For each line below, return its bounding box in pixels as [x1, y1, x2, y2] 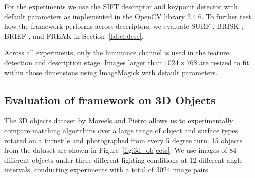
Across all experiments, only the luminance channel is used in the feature [4, 47, 229, 58]
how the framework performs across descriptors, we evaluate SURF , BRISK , [4, 21, 243, 31]
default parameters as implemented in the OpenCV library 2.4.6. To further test [4, 11, 251, 21]
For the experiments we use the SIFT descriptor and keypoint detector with [4, 1, 238, 11]
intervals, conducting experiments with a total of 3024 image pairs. [4, 164, 210, 175]
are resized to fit [199, 57, 249, 67]
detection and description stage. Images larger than [4, 57, 162, 67]
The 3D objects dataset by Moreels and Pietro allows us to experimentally [4, 115, 233, 126]
